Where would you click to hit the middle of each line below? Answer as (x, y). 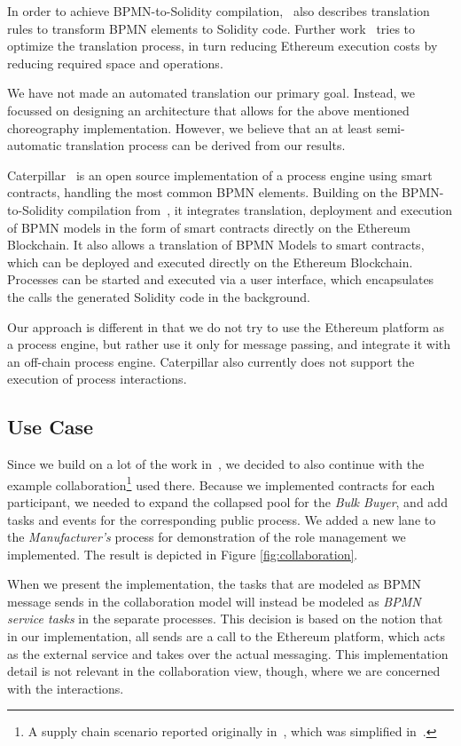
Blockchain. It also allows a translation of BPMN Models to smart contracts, (216, 245)
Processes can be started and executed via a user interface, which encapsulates (221, 279)
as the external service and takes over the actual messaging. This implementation (228, 653)
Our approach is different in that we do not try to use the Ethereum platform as (226, 326)
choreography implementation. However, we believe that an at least (190, 127)
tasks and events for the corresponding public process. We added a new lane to (222, 519)
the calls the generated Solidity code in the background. (159, 296)
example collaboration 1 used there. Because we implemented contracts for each (221, 483)
